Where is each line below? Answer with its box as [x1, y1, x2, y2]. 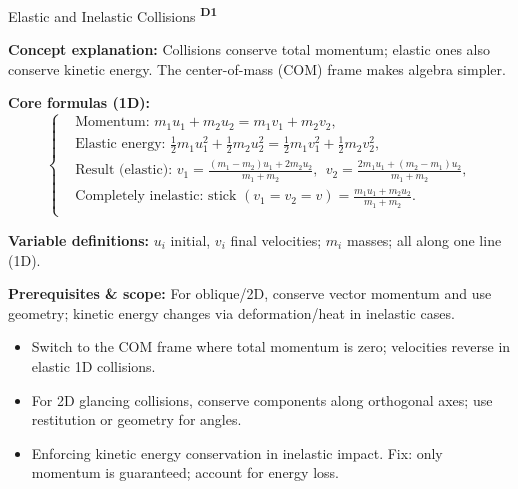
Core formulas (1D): [8, 92, 150, 113]
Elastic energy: [75, 137, 166, 152]
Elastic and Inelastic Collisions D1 [8, 3, 218, 26]
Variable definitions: [8, 229, 149, 250]
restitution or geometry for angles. [31, 409, 242, 430]
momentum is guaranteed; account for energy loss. [31, 462, 339, 483]
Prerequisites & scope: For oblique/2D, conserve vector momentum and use [8, 283, 492, 304]
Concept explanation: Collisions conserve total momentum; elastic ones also [8, 39, 490, 60]
